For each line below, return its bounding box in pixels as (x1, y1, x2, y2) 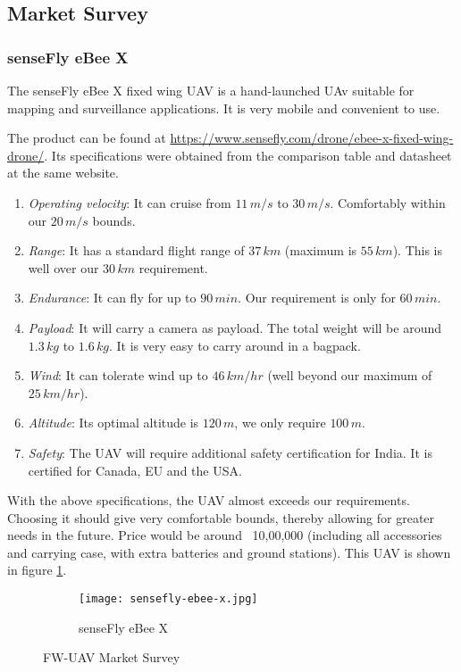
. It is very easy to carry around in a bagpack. (109, 336, 361, 354)
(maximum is (284, 241, 357, 260)
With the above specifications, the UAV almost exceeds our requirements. (7, 491, 410, 510)
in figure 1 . (7, 560, 67, 579)
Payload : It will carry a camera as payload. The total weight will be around (28, 318, 441, 336)
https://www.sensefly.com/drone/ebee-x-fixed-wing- (170, 129, 454, 147)
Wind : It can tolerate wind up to (28, 366, 208, 385)
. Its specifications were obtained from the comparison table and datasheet (44, 145, 452, 164)
